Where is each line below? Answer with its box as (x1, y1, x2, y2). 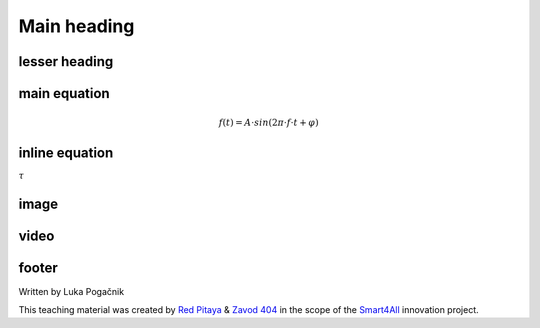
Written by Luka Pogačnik (18, 285, 125, 297)
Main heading (18, 15, 135, 37)
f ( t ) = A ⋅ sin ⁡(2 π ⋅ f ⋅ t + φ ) (218, 117, 319, 129)
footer (18, 259, 59, 276)
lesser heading (18, 53, 114, 70)
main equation (18, 85, 110, 102)
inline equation (18, 145, 114, 162)
